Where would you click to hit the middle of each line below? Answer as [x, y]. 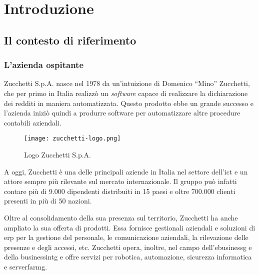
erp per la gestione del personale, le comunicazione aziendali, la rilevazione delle [126, 237]
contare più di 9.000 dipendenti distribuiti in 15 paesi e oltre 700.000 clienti [120, 191]
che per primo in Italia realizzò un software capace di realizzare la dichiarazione [126, 93]
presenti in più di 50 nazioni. [48, 201]
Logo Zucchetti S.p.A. [57, 154]
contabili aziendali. [33, 122]
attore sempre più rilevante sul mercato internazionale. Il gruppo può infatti [120, 181]
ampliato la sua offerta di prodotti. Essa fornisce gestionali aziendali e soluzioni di [130, 227]
